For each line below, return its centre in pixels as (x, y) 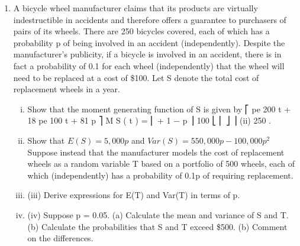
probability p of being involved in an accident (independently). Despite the (149, 42)
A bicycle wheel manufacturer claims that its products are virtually (136, 8)
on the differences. (60, 238)
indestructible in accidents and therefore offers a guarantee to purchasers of (150, 19)
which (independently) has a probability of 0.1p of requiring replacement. (160, 175)
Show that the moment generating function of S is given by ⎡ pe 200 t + (159, 109)
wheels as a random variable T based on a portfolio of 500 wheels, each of (161, 164)
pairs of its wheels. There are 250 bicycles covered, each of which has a (141, 31)
